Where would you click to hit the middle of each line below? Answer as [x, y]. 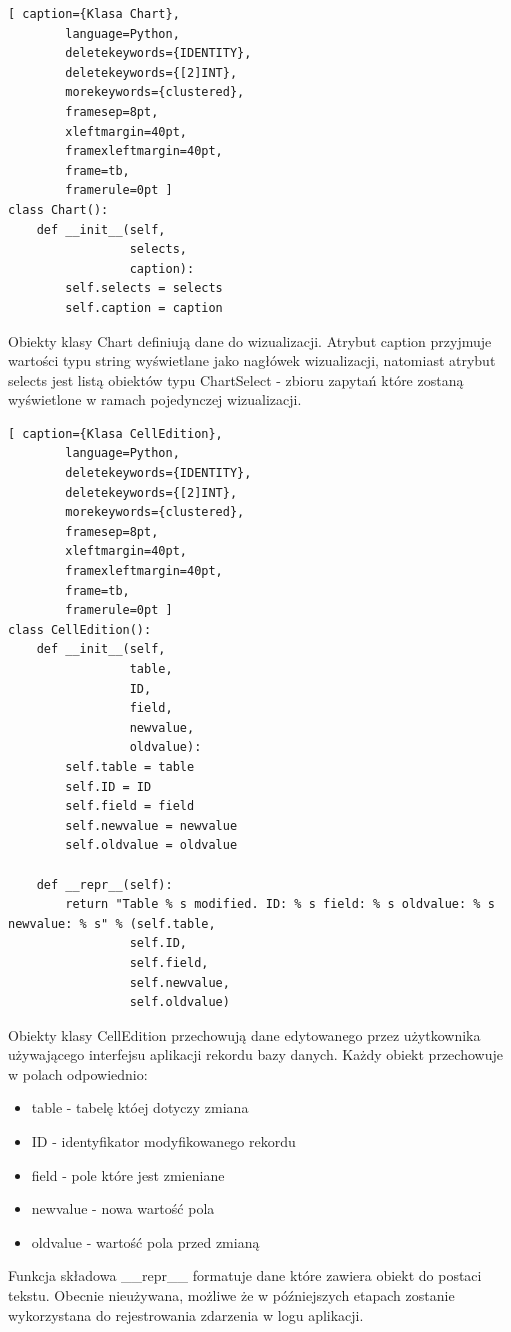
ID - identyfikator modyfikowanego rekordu [163, 1141]
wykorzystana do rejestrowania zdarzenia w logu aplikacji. [186, 1314]
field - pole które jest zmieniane [128, 1174]
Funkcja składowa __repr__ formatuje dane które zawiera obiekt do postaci [245, 1275]
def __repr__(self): [104, 884]
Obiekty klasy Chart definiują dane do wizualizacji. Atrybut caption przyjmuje [250, 340]
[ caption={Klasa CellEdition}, [115, 433]
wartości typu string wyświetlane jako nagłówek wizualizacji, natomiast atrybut [252, 360]
